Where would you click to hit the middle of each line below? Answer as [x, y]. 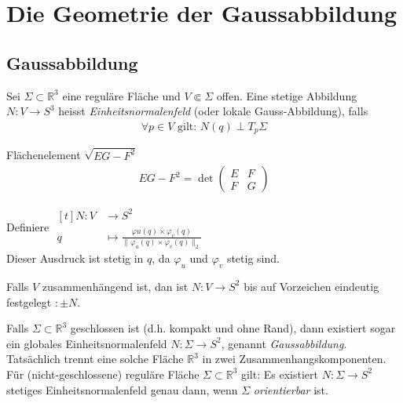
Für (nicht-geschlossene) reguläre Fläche [103, 374]
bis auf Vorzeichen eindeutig [311, 286]
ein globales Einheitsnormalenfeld [87, 343]
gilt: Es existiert [279, 374]
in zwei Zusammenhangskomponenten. [294, 359]
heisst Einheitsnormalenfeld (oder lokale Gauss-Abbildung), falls [213, 111]
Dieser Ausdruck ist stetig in [75, 258]
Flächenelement [44, 155]
